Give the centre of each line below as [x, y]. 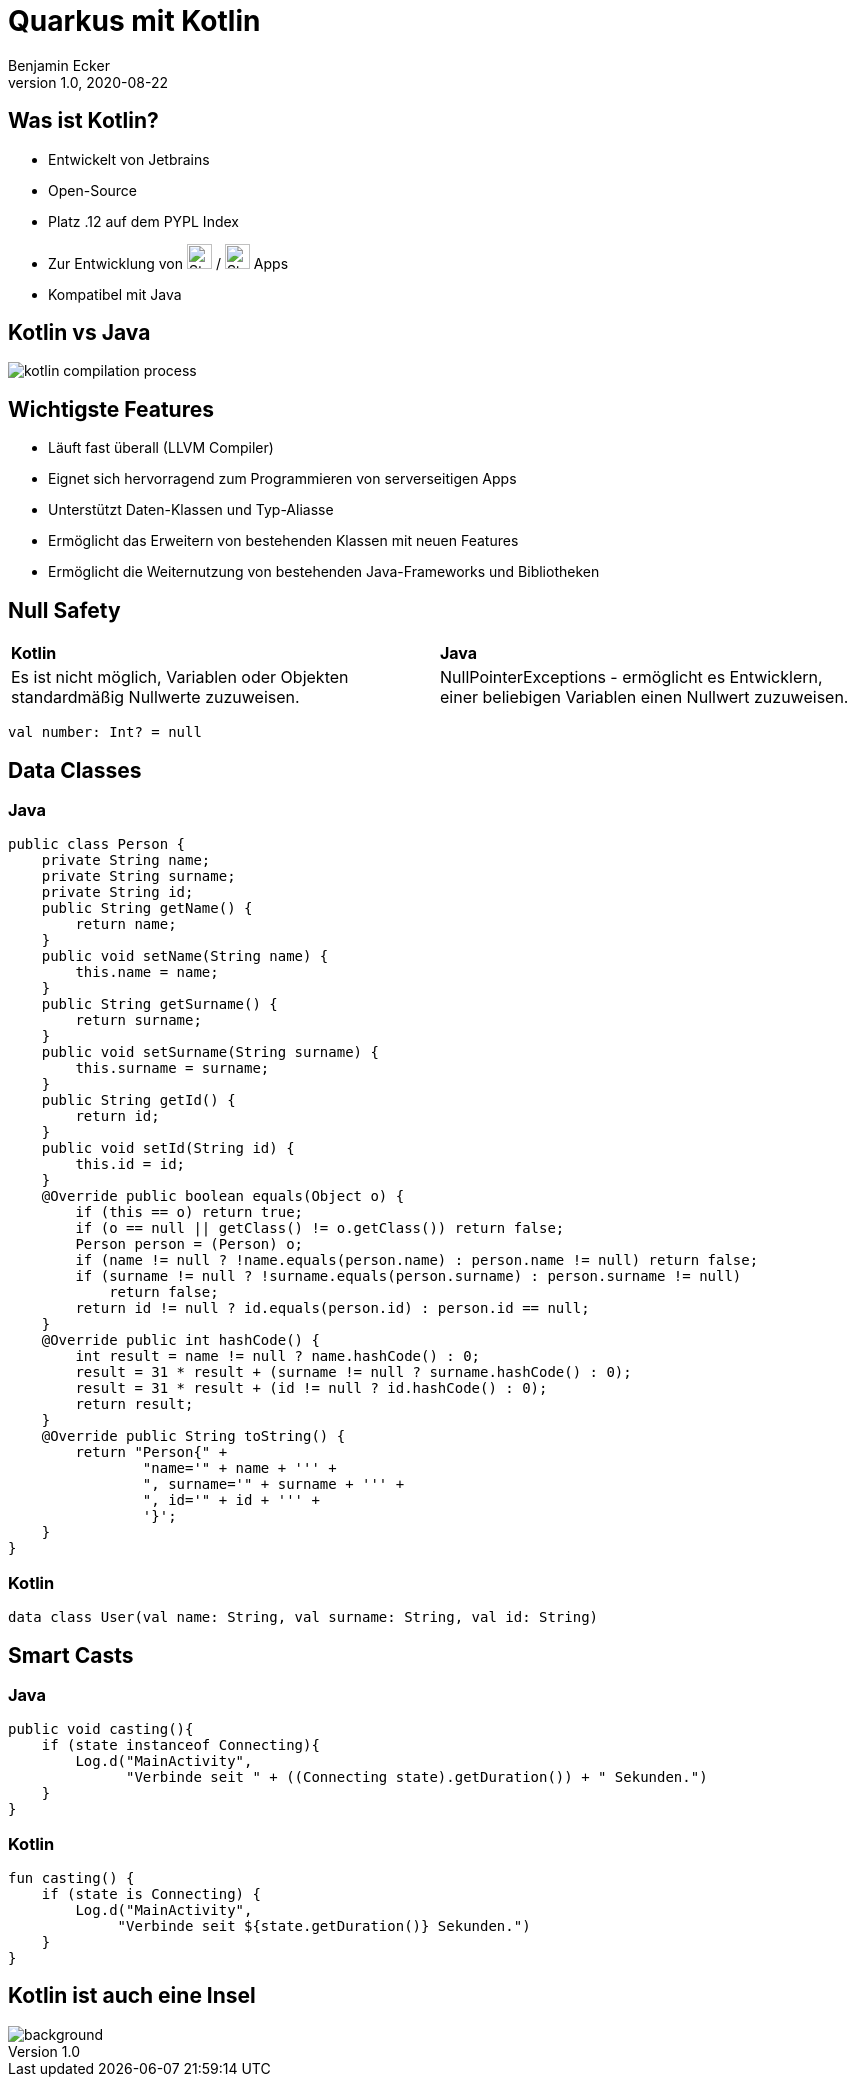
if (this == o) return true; [189, 1212]
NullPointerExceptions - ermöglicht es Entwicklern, [631, 677]
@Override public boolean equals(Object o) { [223, 1196]
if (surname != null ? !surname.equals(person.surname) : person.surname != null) [408, 1276]
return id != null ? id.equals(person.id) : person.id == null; [332, 1308]
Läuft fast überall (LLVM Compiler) [161, 448]
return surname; [138, 1020]
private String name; [126, 860]
